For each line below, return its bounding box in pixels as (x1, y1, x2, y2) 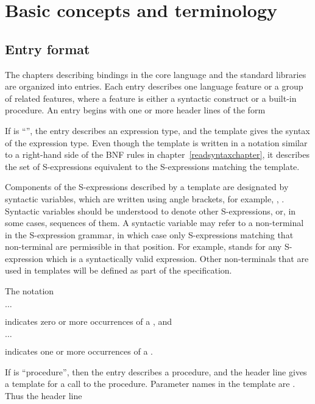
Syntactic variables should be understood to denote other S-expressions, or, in (5, 204, 296, 217)
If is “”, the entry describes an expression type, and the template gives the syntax (5, 124, 310, 136)
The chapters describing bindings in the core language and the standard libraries (5, 68, 306, 80)
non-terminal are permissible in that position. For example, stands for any (5, 240, 282, 253)
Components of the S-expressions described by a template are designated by (5, 180, 289, 193)
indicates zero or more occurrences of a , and (5, 314, 172, 327)
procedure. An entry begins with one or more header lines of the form (5, 104, 266, 116)
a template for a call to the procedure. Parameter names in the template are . (5, 377, 296, 390)
